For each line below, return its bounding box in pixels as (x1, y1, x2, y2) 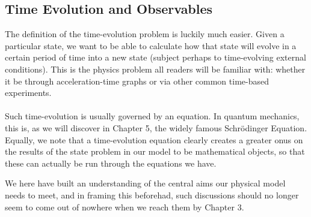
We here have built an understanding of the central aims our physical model (5, 177, 286, 189)
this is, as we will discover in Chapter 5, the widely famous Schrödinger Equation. (5, 121, 307, 134)
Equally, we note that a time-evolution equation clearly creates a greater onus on (5, 133, 303, 146)
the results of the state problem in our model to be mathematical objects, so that (5, 145, 305, 158)
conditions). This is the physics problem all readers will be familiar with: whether (5, 62, 306, 75)
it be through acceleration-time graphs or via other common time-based (5, 74, 269, 87)
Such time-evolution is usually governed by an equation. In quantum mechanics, (5, 110, 300, 122)
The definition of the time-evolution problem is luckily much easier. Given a (5, 28, 285, 40)
